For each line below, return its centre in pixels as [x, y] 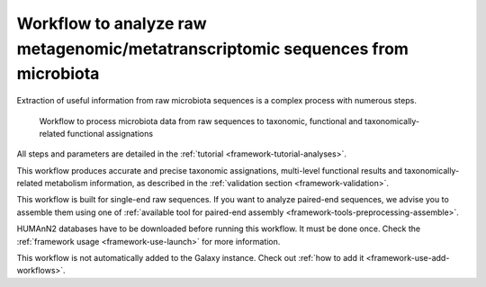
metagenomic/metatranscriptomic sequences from [213, 49]
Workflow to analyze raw [112, 23]
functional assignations [110, 133]
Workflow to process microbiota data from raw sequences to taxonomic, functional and [201, 121]
